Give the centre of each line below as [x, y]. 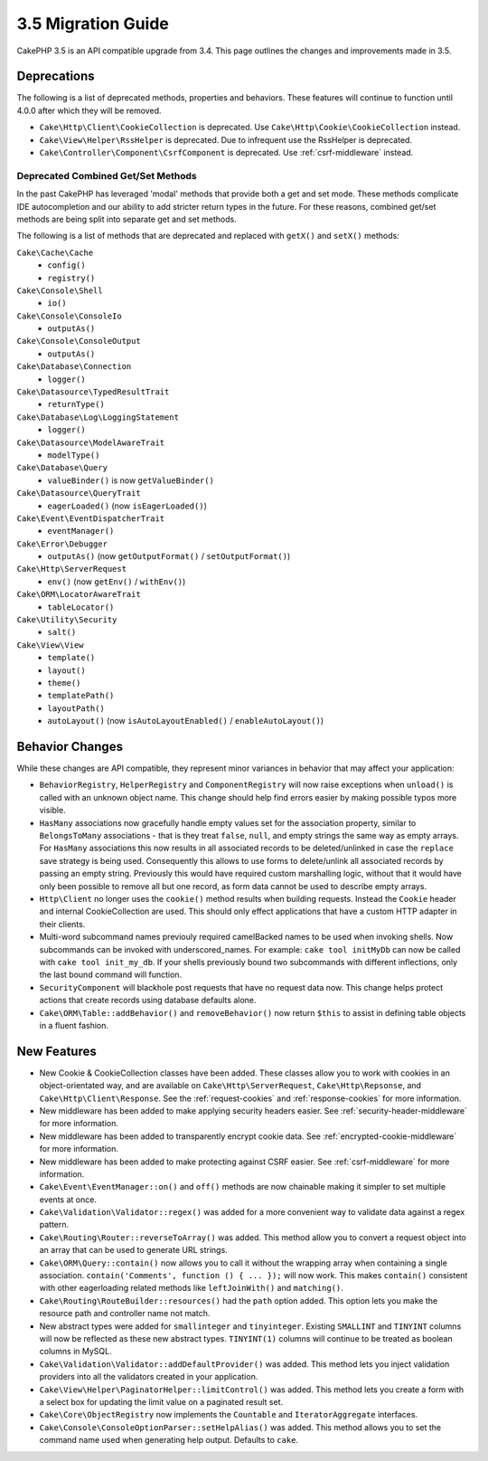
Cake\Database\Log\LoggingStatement [98, 417]
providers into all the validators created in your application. [149, 1377]
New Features [56, 1051]
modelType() [74, 455]
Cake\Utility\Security [67, 620]
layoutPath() [76, 708]
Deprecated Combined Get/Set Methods [107, 176]
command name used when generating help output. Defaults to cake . [169, 1440]
